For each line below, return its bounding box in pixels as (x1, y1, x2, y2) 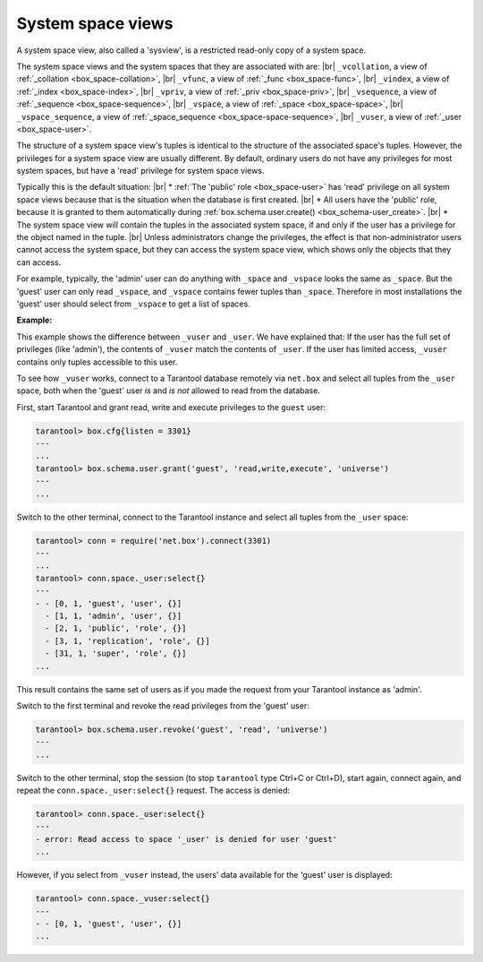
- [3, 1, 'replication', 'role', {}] (45, 636, 210, 646)
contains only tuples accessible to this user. (16, 356, 178, 367)
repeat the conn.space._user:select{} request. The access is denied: (16, 785, 291, 796)
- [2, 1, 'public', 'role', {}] (45, 623, 187, 633)
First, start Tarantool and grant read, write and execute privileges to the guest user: (16, 401, 326, 412)
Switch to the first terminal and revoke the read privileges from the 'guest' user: (16, 700, 310, 711)
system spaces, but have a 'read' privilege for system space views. (16, 166, 265, 176)
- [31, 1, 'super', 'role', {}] (45, 648, 187, 658)
